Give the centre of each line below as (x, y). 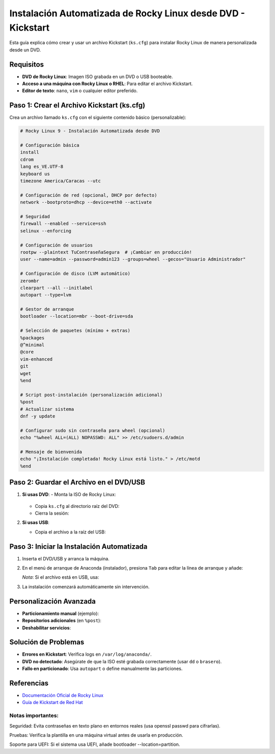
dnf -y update (38, 416)
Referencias (29, 683)
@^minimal (32, 345)
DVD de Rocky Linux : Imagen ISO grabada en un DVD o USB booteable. (98, 76)
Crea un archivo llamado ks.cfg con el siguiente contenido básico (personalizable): (98, 118)
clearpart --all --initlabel (57, 288)
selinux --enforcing (46, 231)
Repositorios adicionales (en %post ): (62, 621)
